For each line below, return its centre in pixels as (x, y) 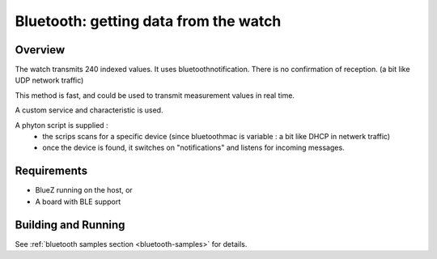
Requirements (51, 171)
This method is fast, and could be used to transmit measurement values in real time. (155, 95)
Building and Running (70, 225)
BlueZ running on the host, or (84, 190)
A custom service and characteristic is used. (89, 110)
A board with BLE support (78, 202)
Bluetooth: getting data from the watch (148, 21)
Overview (40, 50)
